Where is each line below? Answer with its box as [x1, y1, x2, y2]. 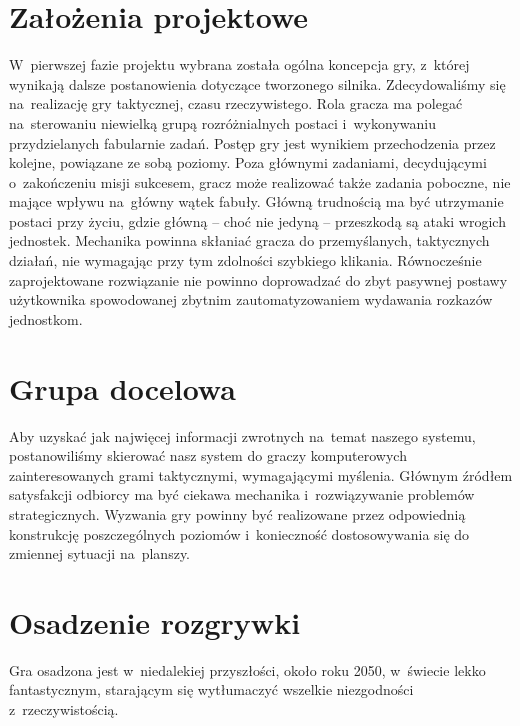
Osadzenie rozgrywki [9, 601, 301, 642]
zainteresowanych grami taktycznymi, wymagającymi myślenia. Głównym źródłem [9, 464, 513, 485]
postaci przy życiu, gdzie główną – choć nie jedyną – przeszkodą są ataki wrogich [9, 210, 506, 231]
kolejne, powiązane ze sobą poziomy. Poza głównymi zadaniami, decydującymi [9, 152, 487, 173]
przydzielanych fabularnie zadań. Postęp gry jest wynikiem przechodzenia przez [9, 132, 496, 153]
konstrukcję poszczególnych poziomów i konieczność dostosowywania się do [9, 523, 470, 544]
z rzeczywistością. [9, 699, 119, 720]
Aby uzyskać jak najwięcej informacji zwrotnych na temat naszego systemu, [9, 425, 476, 446]
